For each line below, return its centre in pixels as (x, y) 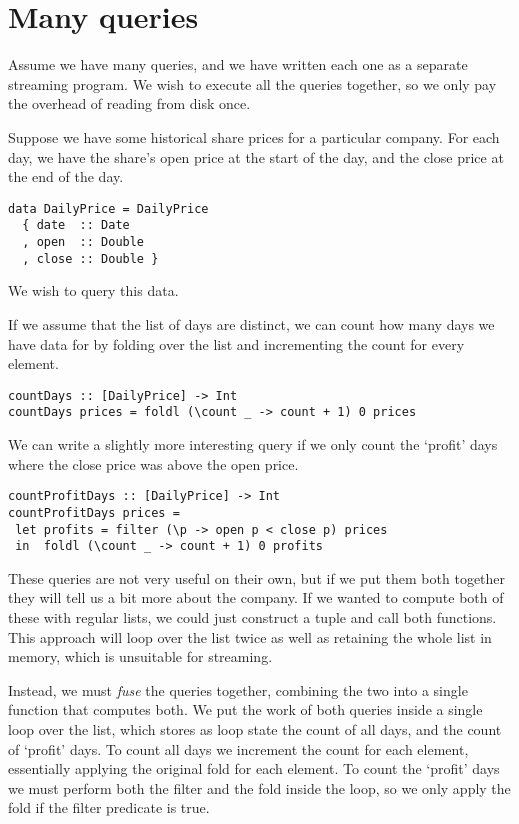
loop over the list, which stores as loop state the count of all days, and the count (255, 728)
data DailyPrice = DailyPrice (108, 208)
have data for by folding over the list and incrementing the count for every (236, 343)
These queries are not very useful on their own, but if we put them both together (257, 577)
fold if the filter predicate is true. (109, 807)
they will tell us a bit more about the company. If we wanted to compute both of (256, 597)
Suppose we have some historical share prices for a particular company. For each (254, 136)
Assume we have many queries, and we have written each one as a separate (238, 64)
